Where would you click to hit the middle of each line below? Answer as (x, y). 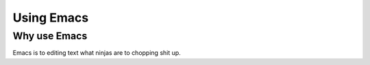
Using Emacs (51, 18)
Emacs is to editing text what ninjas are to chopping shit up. (97, 53)
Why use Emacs (50, 36)
